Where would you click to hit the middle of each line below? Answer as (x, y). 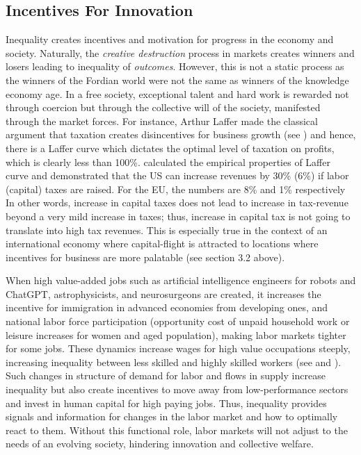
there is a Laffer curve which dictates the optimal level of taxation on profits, (170, 148)
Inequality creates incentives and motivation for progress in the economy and (170, 39)
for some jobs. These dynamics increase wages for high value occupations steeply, (178, 348)
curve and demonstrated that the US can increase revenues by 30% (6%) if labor (177, 175)
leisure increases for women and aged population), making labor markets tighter (176, 334)
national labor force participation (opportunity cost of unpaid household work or (178, 321)
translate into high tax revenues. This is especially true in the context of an (167, 230)
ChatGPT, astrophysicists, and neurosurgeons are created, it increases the (163, 293)
